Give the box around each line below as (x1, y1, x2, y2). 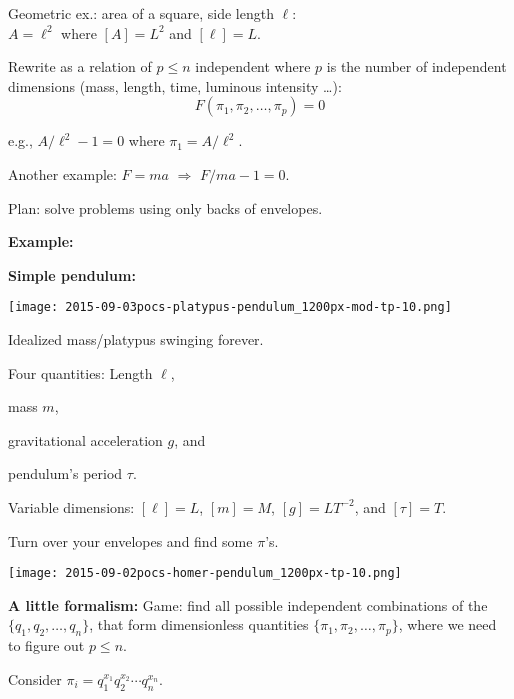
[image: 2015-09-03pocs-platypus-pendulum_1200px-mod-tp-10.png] (8, 300, 452, 315)
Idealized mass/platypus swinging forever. (8, 329, 264, 349)
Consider (8, 668, 62, 689)
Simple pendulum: (8, 264, 136, 285)
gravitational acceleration (8, 429, 163, 450)
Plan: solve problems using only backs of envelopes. (8, 197, 323, 218)
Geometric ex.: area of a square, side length (8, 3, 274, 23)
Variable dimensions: (8, 496, 135, 517)
